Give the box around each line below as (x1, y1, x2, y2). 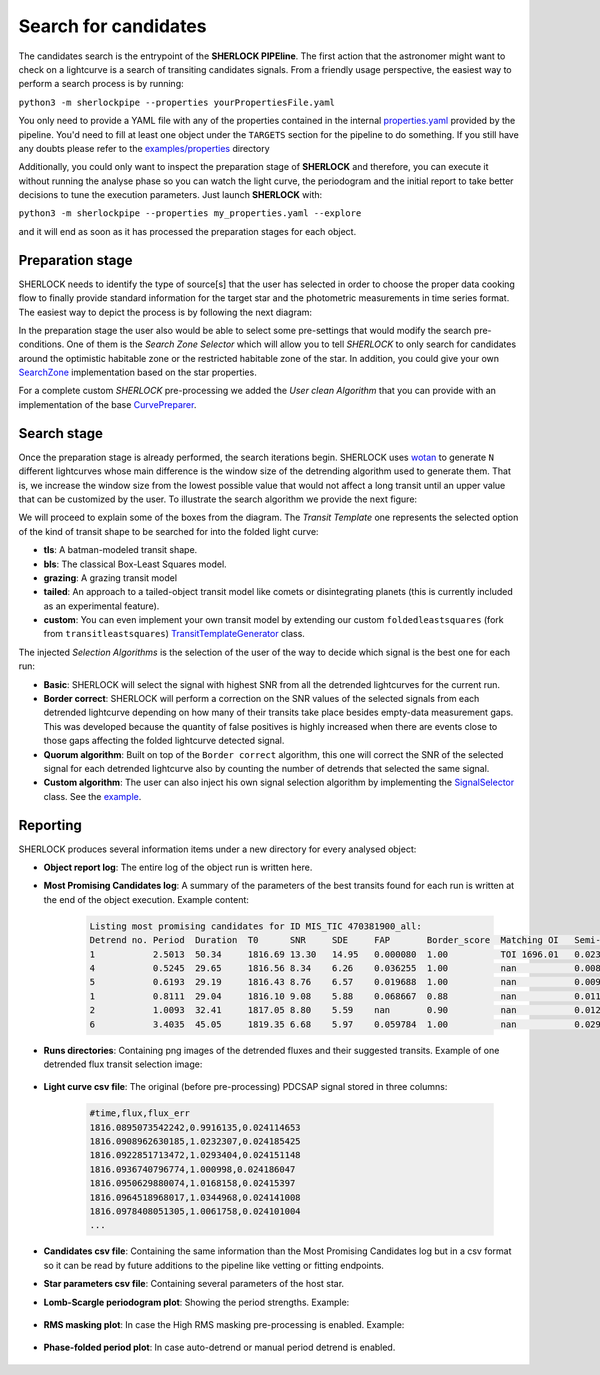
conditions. (18, 338, 65, 350)
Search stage (18, 425, 104, 442)
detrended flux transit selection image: (43, 1058, 203, 1070)
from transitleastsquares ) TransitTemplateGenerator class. (43, 628, 305, 640)
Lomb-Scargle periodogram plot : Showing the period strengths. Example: (43, 1296, 350, 1308)
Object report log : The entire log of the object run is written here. (43, 861, 313, 874)
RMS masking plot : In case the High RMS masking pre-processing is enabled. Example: (43, 1318, 405, 1330)
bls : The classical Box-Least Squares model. (43, 558, 227, 570)
